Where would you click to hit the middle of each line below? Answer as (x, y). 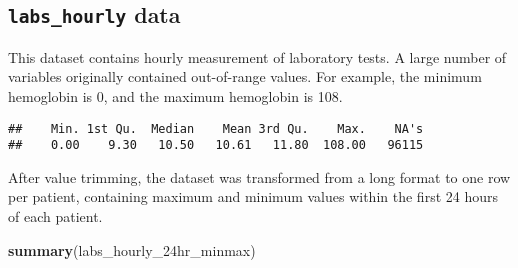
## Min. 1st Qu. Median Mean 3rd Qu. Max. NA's (216, 128)
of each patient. (55, 216)
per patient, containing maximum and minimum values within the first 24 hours (253, 196)
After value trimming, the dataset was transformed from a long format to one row (259, 176)
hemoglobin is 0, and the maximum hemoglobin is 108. (175, 95)
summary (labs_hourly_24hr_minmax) (132, 249)
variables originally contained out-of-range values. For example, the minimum (245, 76)
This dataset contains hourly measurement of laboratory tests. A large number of (257, 56)
